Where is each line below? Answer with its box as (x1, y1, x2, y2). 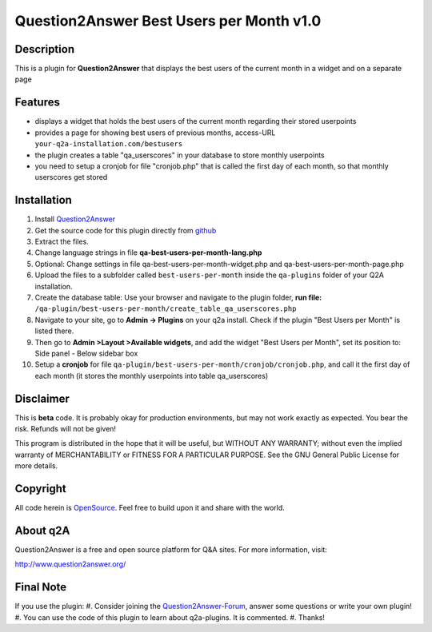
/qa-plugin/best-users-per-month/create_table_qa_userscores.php (34, 304, 297, 313)
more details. (14, 461, 58, 471)
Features (14, 96, 60, 109)
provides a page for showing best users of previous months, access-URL (34, 128, 276, 137)
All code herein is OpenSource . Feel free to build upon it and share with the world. (14, 503, 286, 513)
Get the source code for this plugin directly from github (34, 225, 217, 235)
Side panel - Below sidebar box (34, 348, 138, 358)
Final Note (14, 580, 67, 594)
